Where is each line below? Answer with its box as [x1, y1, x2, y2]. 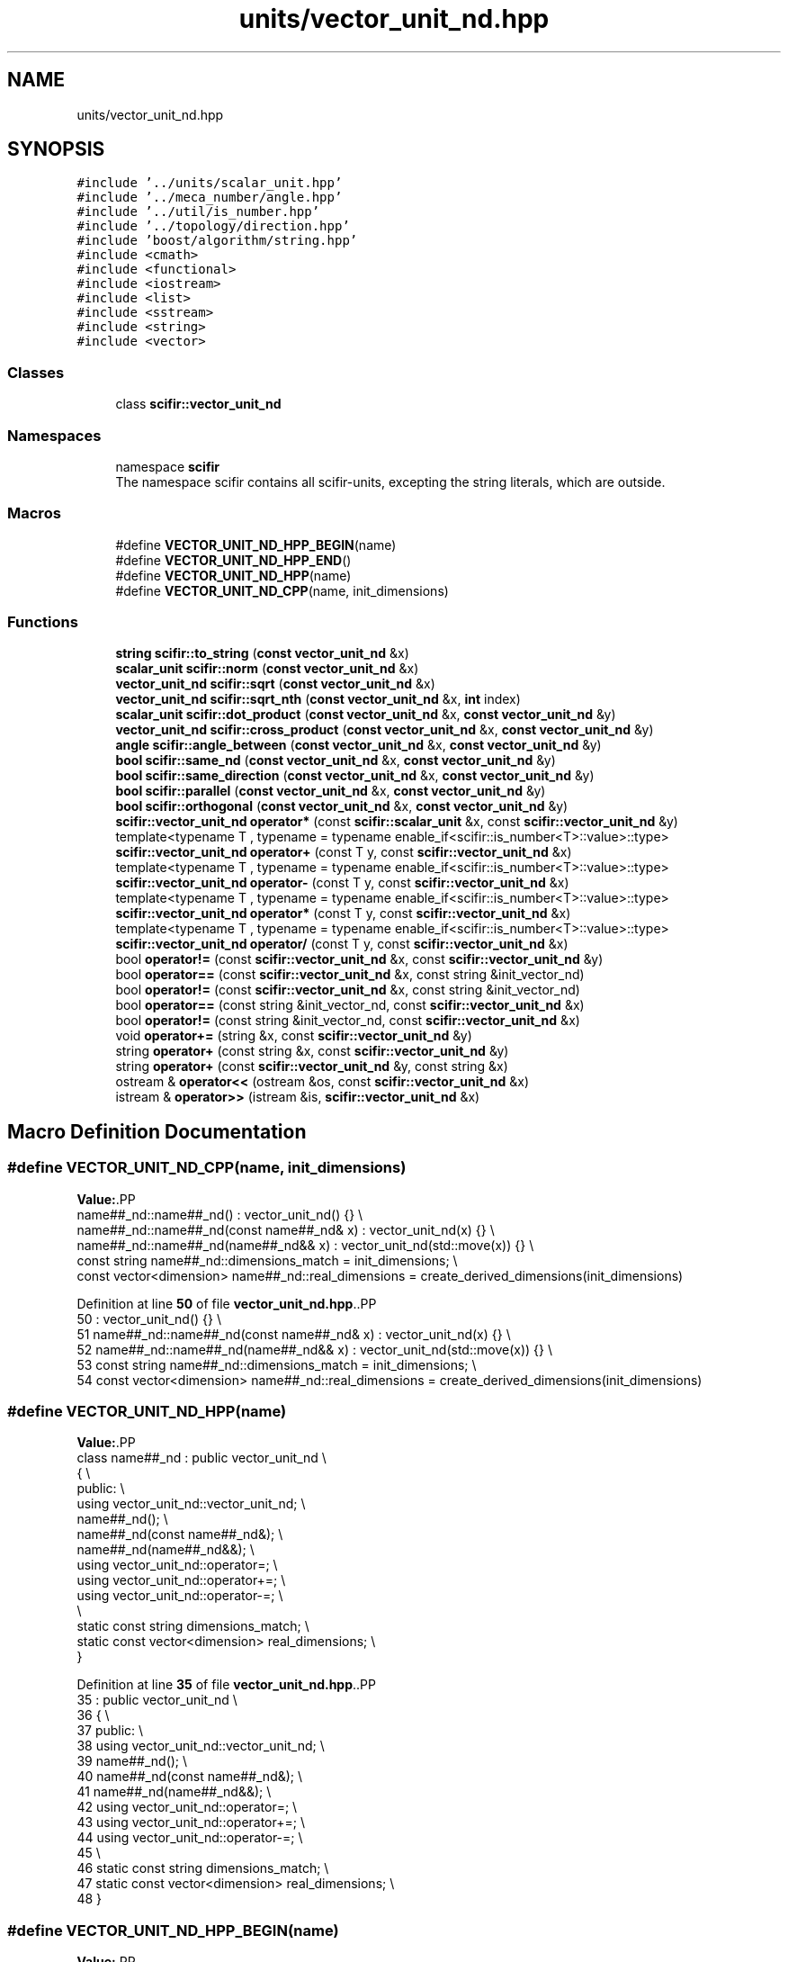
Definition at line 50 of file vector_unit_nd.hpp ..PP [76, 1295, 377, 1311]
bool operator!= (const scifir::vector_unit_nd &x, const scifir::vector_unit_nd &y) [115, 951, 604, 967]
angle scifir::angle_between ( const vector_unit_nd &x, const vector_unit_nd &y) [115, 737, 602, 753]
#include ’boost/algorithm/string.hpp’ [76, 233, 358, 248]
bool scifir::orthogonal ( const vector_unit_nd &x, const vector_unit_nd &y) [115, 798, 569, 814]
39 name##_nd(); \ [76, 1753, 188, 1769]
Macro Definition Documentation [7, 1120, 307, 1143]
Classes [7, 363, 65, 382]
